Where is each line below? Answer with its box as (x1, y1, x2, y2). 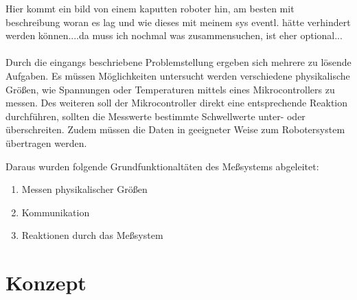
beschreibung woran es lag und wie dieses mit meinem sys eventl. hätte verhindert (5, 14, 351, 29)
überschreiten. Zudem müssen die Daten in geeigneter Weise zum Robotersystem (5, 122, 345, 137)
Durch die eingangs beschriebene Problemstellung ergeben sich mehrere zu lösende (5, 55, 352, 69)
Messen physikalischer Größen (21, 182, 148, 196)
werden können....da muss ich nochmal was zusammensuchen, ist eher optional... (5, 28, 343, 43)
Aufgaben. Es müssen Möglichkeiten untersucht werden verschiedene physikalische (5, 68, 350, 82)
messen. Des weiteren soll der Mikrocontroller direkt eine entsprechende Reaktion (5, 95, 348, 110)
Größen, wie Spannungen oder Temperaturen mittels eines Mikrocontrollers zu (5, 82, 335, 96)
